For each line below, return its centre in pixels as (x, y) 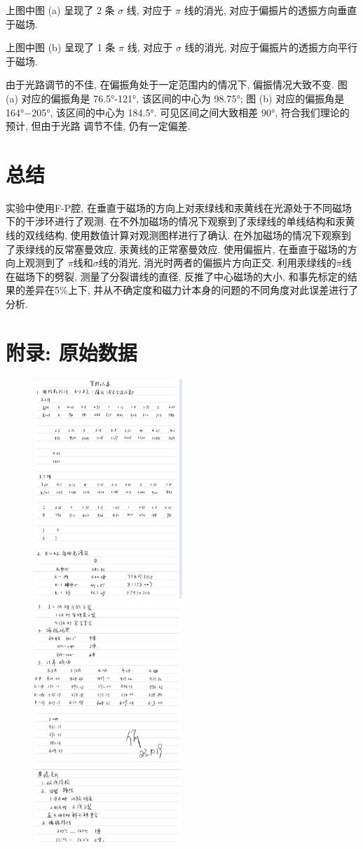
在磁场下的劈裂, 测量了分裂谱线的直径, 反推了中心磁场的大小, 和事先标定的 (177, 276)
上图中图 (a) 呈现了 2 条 (60, 10)
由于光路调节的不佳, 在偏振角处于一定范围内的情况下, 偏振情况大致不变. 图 (177, 84)
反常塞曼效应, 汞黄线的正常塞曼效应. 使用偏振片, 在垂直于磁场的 (201, 249)
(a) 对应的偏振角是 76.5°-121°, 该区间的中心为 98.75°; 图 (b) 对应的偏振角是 (175, 98)
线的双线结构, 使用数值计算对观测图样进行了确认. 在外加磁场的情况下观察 (174, 235)
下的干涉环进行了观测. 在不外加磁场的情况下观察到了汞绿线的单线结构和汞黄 (180, 221)
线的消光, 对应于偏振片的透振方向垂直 (270, 10)
